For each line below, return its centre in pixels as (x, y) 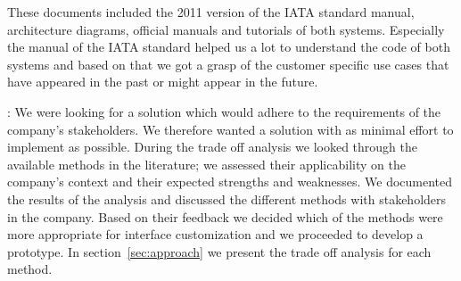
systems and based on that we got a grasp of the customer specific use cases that (228, 64)
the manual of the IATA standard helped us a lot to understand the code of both (229, 47)
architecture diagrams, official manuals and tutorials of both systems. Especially (226, 29)
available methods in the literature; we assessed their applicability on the (206, 164)
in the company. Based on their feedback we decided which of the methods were (225, 216)
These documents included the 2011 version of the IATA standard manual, (211, 12)
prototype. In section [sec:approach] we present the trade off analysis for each (219, 251)
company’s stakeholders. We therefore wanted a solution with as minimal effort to (230, 129)
